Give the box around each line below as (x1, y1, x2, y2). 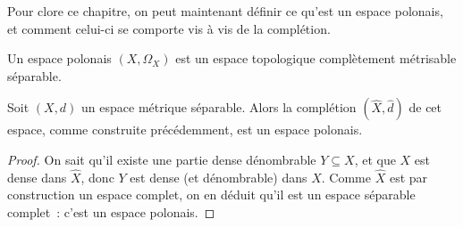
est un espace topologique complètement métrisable (175, 49, 457, 68)
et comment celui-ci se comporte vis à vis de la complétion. (7, 19, 331, 37)
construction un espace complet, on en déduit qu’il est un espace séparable (7, 185, 416, 204)
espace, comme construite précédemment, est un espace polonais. (7, 120, 363, 139)
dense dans (7, 167, 67, 186)
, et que (354, 150, 396, 168)
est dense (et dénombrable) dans (130, 167, 307, 186)
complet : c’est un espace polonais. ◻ (7, 202, 215, 221)
